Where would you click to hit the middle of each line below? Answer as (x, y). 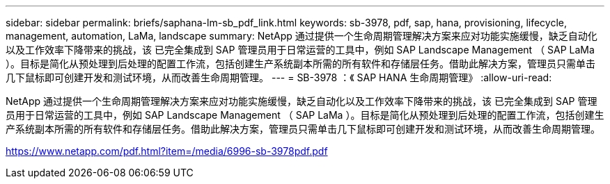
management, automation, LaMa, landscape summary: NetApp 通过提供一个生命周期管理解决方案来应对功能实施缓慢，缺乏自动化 (302, 36)
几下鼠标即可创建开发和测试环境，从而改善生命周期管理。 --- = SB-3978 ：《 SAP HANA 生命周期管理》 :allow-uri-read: (279, 77)
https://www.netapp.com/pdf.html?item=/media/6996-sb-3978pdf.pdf (167, 151)
